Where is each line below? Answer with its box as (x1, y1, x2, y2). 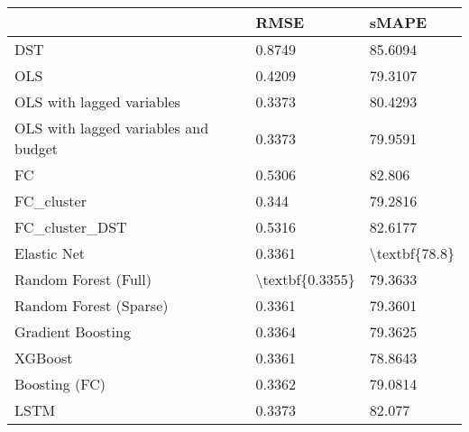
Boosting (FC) (14, 373, 106, 394)
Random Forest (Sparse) (14, 295, 169, 316)
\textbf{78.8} (369, 243, 455, 263)
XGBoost (14, 347, 73, 368)
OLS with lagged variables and (14, 117, 209, 138)
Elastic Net (14, 243, 86, 263)
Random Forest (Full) (14, 269, 152, 290)
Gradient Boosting (14, 321, 131, 342)
